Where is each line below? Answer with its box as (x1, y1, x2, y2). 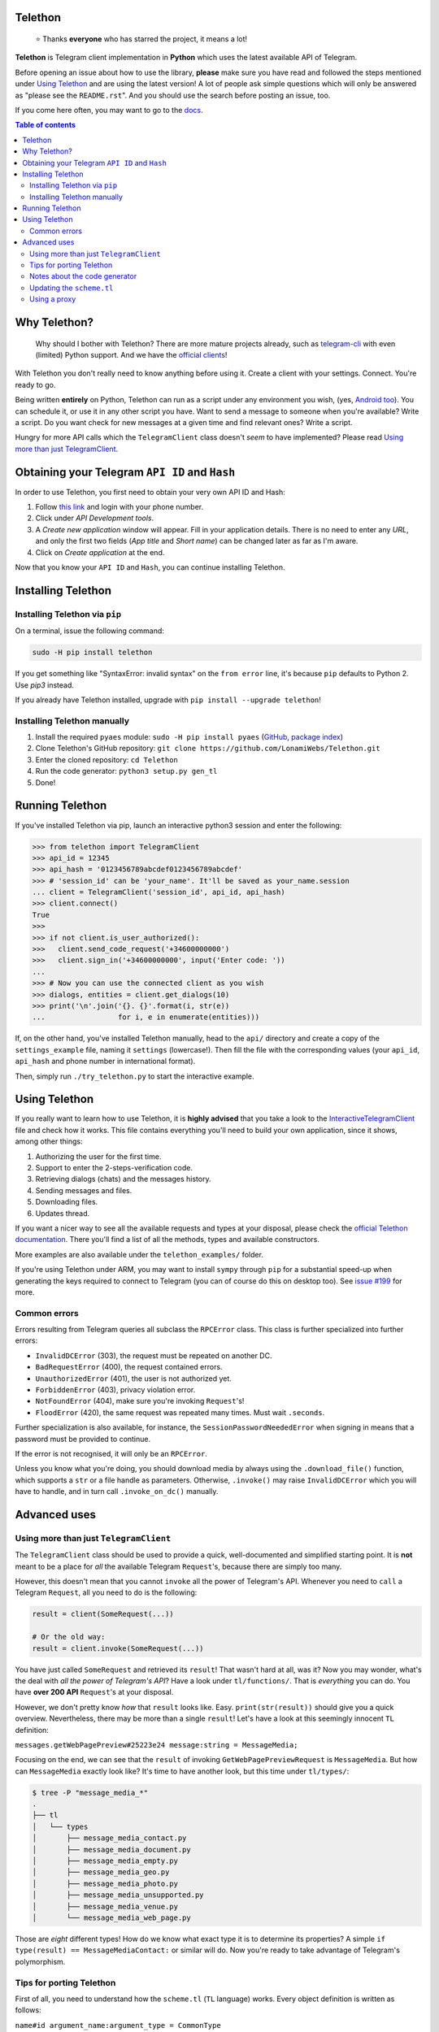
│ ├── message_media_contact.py (32, 1834, 187, 1843)
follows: (15, 2005, 41, 2015)
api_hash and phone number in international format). (15, 1057, 196, 1066)
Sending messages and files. (35, 1185, 133, 1195)
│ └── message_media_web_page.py (32, 1913, 191, 1922)
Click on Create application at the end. (35, 547, 165, 557)
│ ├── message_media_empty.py (32, 1856, 179, 1865)
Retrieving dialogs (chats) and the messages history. (35, 1174, 211, 1184)
